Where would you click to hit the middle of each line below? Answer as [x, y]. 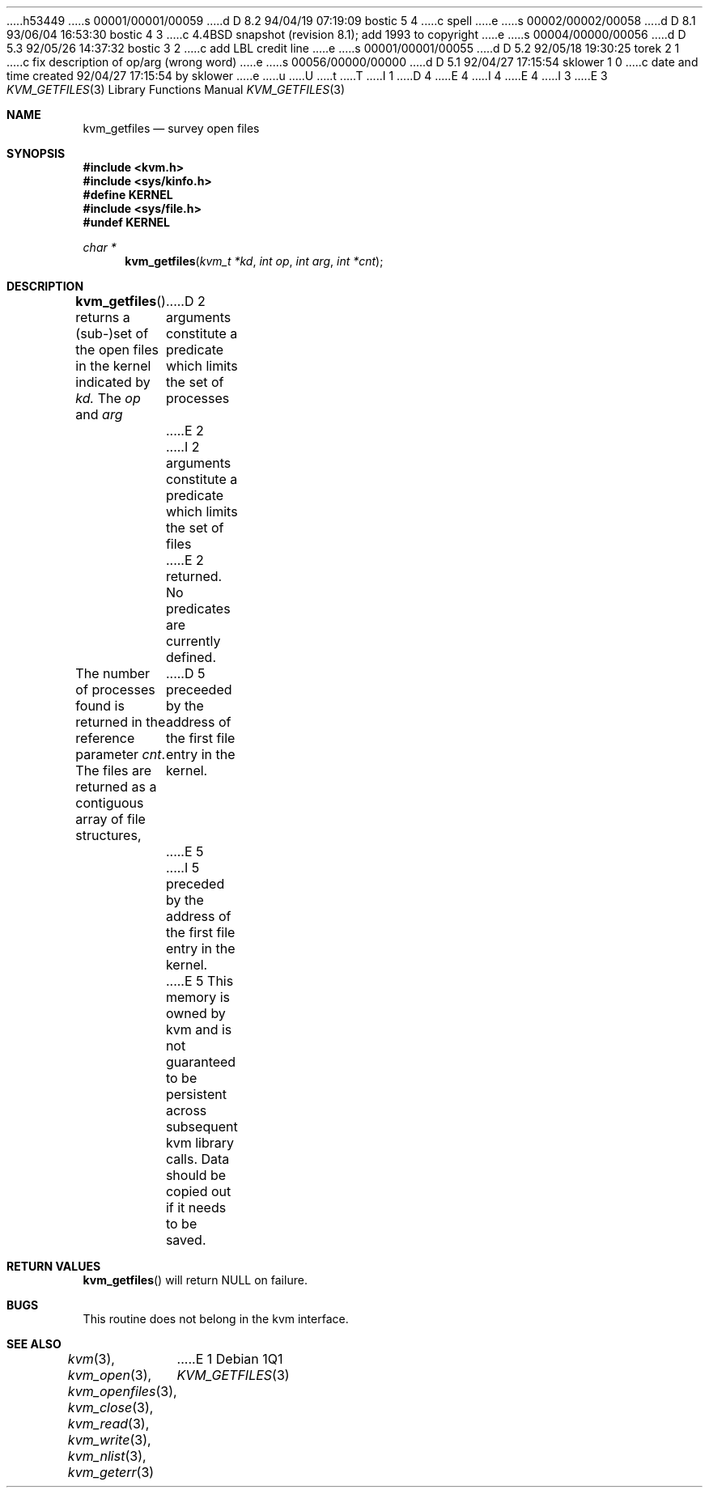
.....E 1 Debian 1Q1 [230, 1359]
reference [105, 738]
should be [196, 1175]
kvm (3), [91, 1359]
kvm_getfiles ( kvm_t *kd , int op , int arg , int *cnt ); [254, 261]
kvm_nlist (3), [107, 1456]
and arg [99, 414]
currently [193, 641]
